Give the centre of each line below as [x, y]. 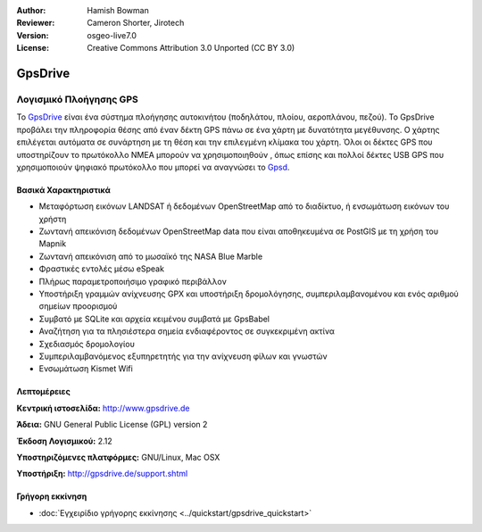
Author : [31, 10]
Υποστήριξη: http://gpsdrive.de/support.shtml [102, 474]
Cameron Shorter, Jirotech [136, 23]
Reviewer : [36, 23]
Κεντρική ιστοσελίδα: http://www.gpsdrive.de [104, 408]
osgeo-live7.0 [112, 35]
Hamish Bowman [118, 10]
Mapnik [53, 244]
